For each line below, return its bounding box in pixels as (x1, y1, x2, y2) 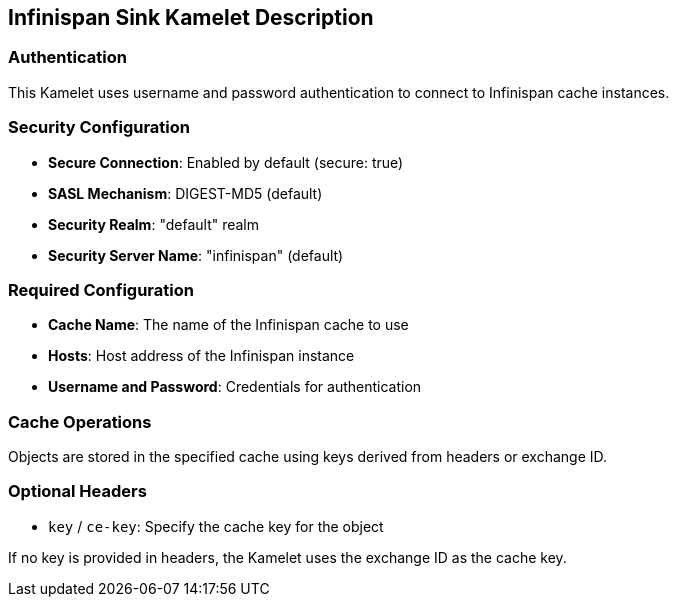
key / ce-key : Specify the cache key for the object (48, 517, 384, 535)
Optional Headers (8, 481, 147, 502)
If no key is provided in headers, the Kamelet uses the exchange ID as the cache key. (8, 548, 567, 566)
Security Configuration (8, 117, 191, 138)
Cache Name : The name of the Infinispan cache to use (48, 316, 409, 334)
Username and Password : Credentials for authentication (48, 378, 422, 396)
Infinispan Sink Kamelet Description (8, 5, 374, 30)
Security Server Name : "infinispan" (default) (48, 246, 344, 264)
